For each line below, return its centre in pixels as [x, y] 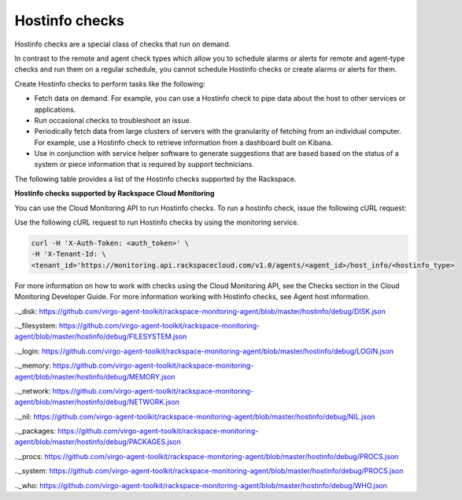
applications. [55, 109]
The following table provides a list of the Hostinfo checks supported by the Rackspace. [155, 179]
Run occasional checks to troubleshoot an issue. [113, 120]
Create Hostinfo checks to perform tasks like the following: [110, 83]
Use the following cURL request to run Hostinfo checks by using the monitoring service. [157, 222]
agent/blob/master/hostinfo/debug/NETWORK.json [97, 402]
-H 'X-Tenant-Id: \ [68, 254]
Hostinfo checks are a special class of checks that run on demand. [123, 44]
